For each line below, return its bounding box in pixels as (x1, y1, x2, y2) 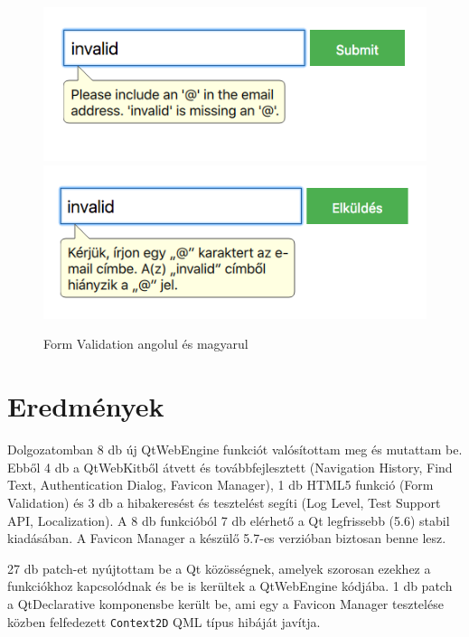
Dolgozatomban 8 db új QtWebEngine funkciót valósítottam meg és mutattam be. (7, 440, 463, 459)
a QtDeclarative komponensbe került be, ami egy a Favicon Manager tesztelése (7, 594, 444, 613)
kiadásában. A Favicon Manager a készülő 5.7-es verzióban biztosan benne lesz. (7, 529, 446, 548)
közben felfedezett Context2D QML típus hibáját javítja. (7, 612, 321, 631)
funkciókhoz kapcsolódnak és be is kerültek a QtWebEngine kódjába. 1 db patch (7, 576, 453, 595)
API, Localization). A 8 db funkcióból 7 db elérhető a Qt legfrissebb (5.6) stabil (7, 511, 450, 529)
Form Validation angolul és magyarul (43, 334, 249, 353)
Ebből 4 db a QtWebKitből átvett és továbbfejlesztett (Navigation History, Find (7, 457, 453, 476)
